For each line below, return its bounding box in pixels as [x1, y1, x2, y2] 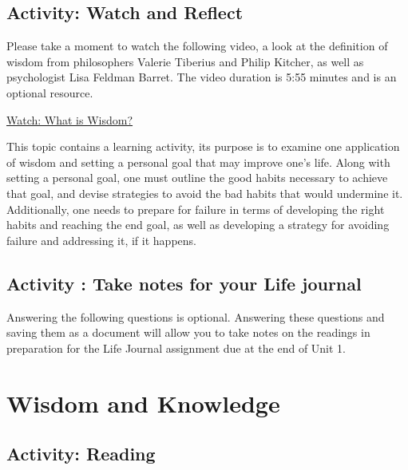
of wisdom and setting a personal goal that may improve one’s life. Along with [6, 153, 390, 170]
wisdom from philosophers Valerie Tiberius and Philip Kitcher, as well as [6, 53, 364, 69]
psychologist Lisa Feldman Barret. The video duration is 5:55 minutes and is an [6, 69, 397, 85]
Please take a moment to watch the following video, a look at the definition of [6, 38, 388, 54]
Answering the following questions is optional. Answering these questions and [6, 308, 385, 325]
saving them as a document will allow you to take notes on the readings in [6, 324, 370, 341]
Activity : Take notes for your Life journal [6, 271, 362, 295]
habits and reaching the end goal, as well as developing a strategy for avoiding [6, 216, 390, 233]
